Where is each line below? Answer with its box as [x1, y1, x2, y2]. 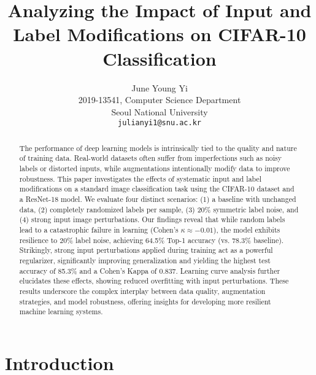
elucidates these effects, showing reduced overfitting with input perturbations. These [19, 276, 289, 286]
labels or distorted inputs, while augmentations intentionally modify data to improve [19, 163, 290, 174]
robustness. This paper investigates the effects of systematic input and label [19, 173, 262, 184]
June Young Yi [131, 81, 188, 94]
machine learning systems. [19, 306, 103, 317]
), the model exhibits [213, 224, 280, 234]
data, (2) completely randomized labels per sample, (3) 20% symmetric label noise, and [19, 204, 299, 214]
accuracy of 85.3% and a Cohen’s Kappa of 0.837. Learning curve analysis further [19, 265, 280, 276]
